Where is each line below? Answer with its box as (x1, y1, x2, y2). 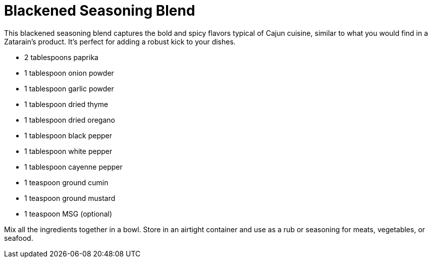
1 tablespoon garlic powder (24, 84, 114, 93)
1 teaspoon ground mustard (24, 193, 116, 202)
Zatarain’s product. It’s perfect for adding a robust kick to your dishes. (4, 37, 236, 46)
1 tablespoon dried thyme (24, 99, 109, 109)
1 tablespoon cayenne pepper (24, 162, 123, 171)
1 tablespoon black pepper (24, 131, 112, 140)
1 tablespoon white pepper (24, 146, 113, 155)
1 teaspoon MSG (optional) (24, 209, 113, 218)
